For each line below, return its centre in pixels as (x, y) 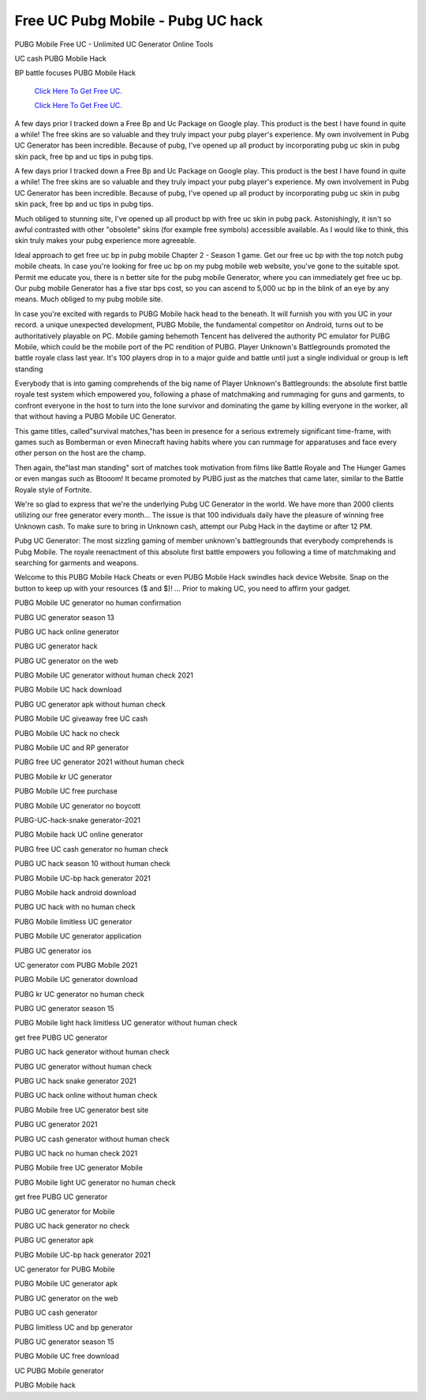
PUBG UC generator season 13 (64, 617)
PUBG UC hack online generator (67, 632)
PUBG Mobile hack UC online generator (79, 834)
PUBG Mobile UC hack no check (67, 733)
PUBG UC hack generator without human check (92, 1052)
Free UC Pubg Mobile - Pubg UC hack (139, 21)
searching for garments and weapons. (77, 562)
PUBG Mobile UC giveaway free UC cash (81, 719)
